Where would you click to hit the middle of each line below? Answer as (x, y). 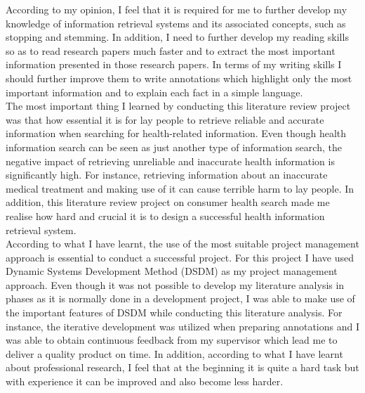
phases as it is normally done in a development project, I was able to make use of (180, 298)
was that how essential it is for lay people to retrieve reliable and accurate (165, 119)
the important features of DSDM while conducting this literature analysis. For (174, 313)
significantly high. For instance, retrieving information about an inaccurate (167, 175)
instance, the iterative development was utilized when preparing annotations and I (182, 326)
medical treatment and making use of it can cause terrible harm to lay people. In (180, 188)
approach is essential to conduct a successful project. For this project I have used (180, 257)
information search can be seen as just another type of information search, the (174, 147)
